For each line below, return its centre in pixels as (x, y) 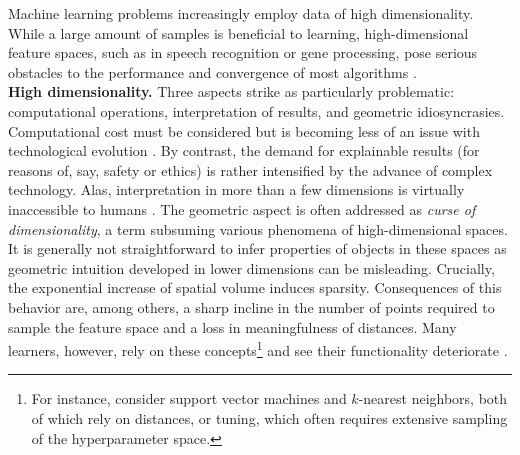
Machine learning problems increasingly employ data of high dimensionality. (241, 13)
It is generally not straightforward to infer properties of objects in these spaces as (257, 248)
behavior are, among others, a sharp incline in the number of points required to (251, 306)
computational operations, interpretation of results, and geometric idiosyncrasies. (256, 110)
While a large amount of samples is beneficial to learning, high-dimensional (238, 32)
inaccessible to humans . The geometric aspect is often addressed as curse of (242, 208)
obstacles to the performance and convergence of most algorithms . (212, 71)
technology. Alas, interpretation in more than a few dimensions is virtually (236, 189)
